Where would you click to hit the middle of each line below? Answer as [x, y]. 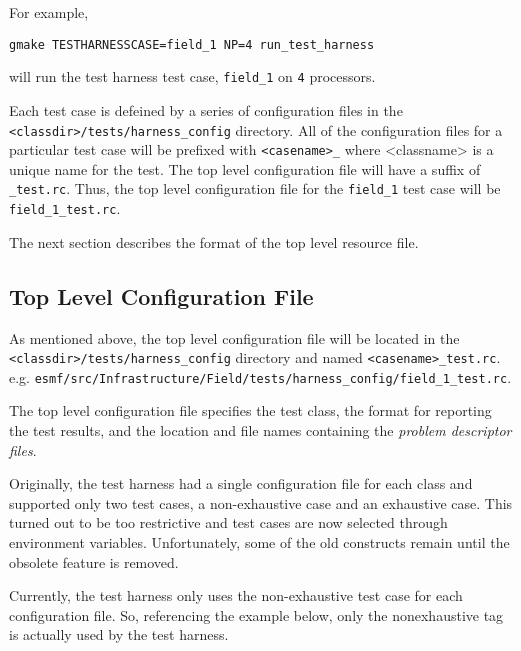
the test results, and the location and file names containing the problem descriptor [260, 430]
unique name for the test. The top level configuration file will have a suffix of [245, 168]
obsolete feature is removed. [94, 561]
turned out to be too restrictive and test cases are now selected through [228, 522]
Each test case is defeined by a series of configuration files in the [206, 109]
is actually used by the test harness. [119, 634]
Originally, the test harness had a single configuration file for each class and [241, 483]
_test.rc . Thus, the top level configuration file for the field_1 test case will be [255, 188]
